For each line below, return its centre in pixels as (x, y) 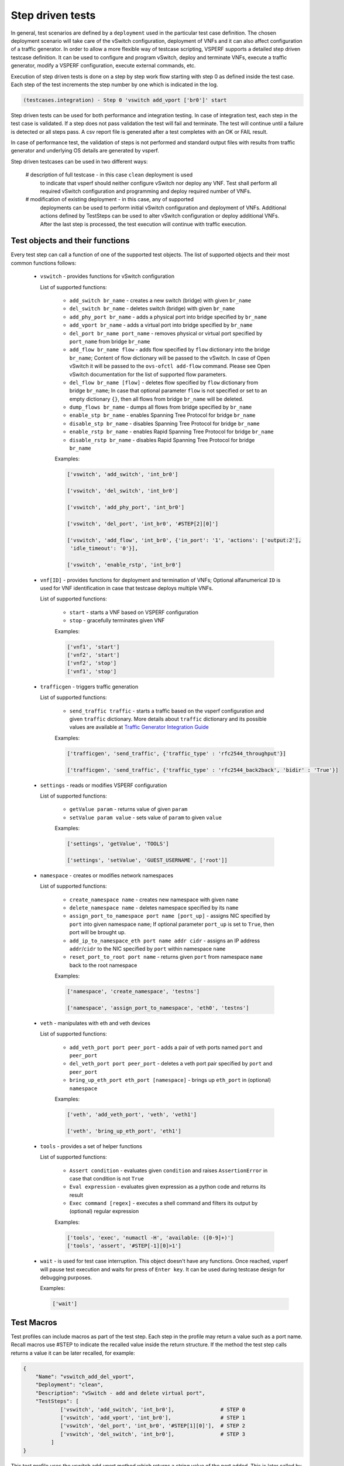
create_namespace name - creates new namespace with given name (154, 900)
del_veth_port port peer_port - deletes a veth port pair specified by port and (171, 1064)
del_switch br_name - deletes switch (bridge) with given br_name (152, 308)
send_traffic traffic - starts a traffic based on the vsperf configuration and (167, 711)
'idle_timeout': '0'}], (104, 548)
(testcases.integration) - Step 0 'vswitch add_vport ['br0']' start (125, 100)
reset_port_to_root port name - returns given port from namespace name (166, 957)
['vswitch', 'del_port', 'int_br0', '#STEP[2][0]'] (143, 524)
